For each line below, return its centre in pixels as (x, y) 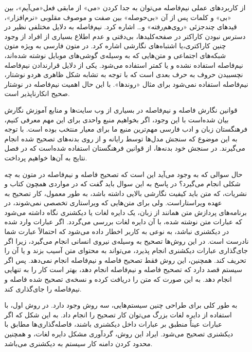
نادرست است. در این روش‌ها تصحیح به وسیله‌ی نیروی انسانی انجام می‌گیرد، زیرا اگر (127, 241)
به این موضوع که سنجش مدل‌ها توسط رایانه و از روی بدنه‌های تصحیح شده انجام (121, 138)
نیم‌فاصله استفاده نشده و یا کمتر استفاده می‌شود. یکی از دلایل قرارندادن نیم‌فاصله (124, 65)
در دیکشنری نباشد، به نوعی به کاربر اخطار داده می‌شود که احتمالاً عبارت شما (117, 231)
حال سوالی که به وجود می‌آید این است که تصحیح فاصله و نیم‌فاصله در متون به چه (124, 174)
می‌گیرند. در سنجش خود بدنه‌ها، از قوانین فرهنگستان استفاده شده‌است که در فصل (125, 148)
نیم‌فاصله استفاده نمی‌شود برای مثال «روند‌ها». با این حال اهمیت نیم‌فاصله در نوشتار (126, 84)
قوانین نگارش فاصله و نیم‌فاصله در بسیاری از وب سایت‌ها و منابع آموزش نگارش (121, 109)
